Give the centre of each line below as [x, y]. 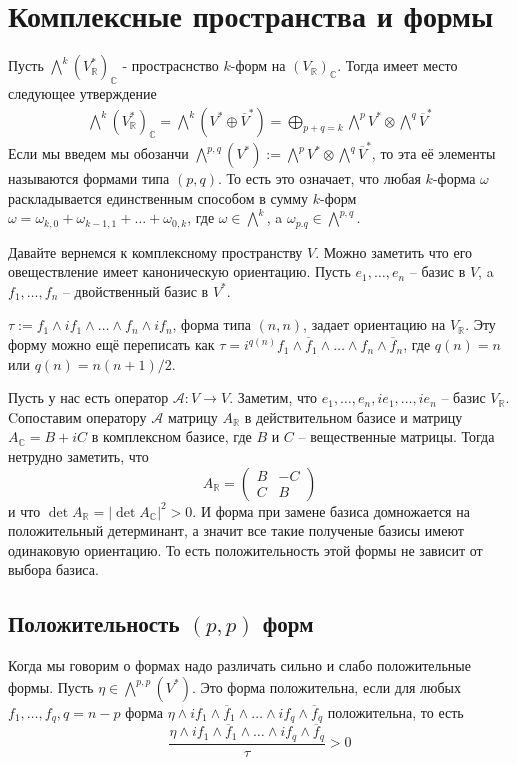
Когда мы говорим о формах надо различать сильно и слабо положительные [239, 665]
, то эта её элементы [433, 153]
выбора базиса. [53, 569]
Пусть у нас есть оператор [88, 397]
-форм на [258, 65]
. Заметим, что [273, 397]
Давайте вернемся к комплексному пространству [155, 251]
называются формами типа [89, 178]
